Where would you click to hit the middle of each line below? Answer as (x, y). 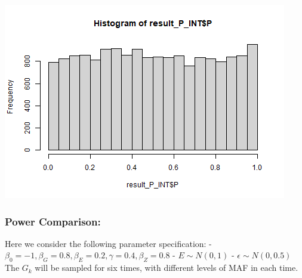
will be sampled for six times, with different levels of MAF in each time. (167, 268)
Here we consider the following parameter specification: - (108, 243)
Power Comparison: (53, 221)
